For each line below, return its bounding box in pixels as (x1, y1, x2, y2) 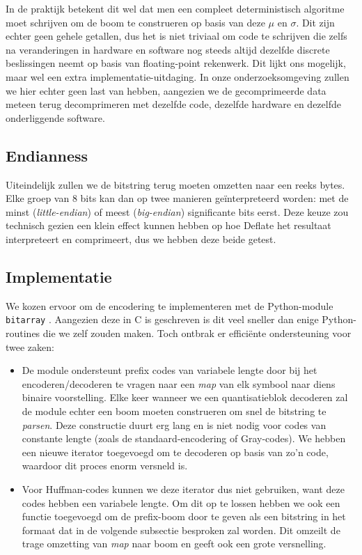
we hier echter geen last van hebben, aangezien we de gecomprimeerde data (6, 83, 326, 97)
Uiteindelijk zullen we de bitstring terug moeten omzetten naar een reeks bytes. (6, 177, 345, 191)
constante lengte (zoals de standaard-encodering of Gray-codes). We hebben (22, 431, 346, 446)
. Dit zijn (296, 15, 335, 29)
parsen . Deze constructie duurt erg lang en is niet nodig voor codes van (22, 417, 326, 432)
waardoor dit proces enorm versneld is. (22, 458, 188, 473)
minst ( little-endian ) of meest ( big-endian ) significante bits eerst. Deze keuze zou (6, 204, 349, 219)
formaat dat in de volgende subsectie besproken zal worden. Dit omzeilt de (22, 522, 340, 537)
